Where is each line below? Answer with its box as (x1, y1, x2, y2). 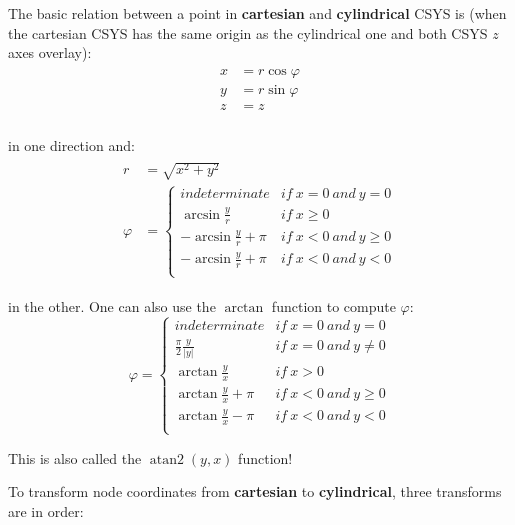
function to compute (271, 296, 396, 317)
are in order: (8, 500, 84, 521)
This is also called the (8, 447, 142, 468)
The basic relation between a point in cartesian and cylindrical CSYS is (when (8, 3, 507, 23)
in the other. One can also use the (8, 296, 216, 317)
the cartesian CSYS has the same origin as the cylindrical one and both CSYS (8, 22, 488, 43)
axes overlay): (8, 42, 92, 63)
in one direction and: (8, 134, 135, 155)
